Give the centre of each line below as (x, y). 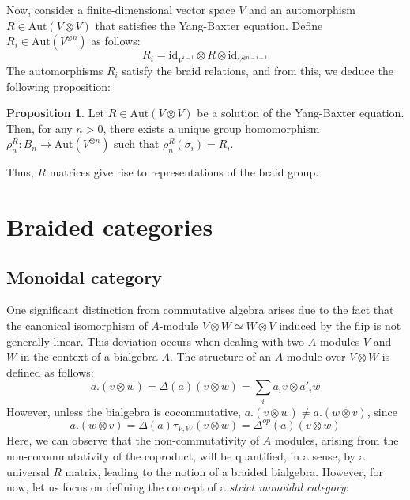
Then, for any (39, 128)
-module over (314, 356)
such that (137, 144)
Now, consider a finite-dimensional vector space (121, 9)
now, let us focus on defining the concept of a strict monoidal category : (178, 487)
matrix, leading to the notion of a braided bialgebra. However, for (224, 471)
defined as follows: (50, 371)
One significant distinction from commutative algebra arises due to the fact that (200, 310)
